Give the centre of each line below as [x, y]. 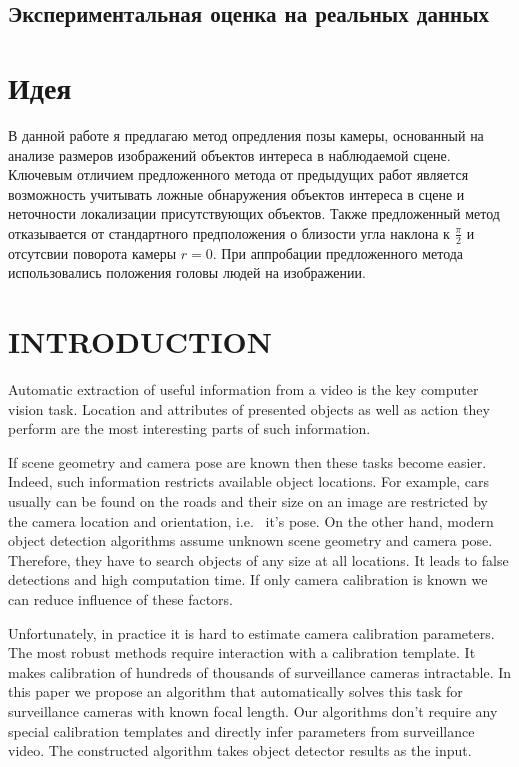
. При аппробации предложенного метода [338, 252]
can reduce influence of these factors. [120, 598]
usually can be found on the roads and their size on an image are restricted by [248, 500]
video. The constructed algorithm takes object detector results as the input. [240, 750]
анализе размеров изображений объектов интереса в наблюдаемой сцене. [229, 154]
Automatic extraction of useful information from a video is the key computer [243, 389]
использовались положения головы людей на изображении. [187, 272]
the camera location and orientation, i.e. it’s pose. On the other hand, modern [251, 520]
